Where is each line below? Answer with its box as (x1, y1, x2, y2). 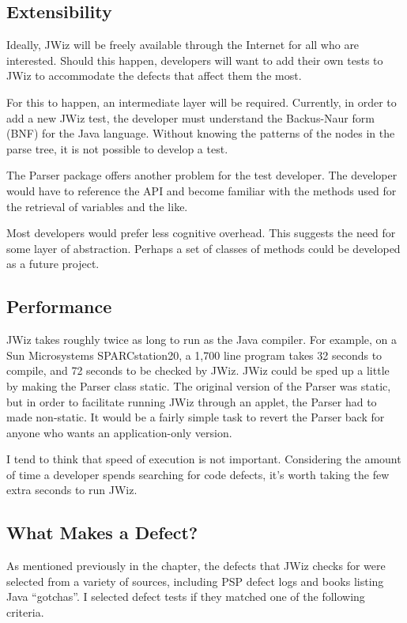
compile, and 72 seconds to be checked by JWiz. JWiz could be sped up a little (6, 362, 390, 379)
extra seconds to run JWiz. (6, 481, 138, 498)
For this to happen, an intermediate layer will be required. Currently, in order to (6, 93, 397, 110)
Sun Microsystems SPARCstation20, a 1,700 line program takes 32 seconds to (6, 346, 383, 363)
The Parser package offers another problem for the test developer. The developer (6, 167, 398, 183)
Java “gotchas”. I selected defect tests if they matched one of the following (6, 588, 365, 605)
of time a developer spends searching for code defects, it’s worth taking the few (6, 466, 390, 482)
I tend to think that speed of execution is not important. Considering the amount (6, 451, 401, 467)
